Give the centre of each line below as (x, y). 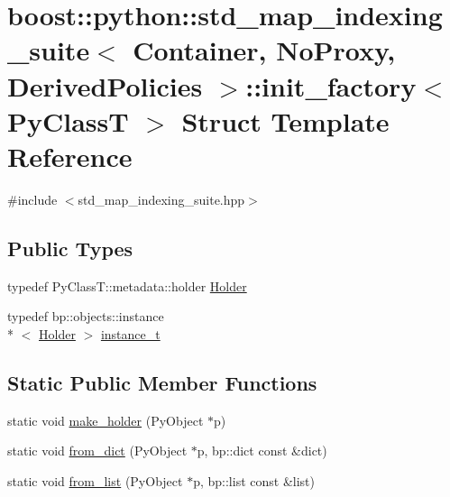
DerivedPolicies (105, 85)
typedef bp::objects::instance (86, 316)
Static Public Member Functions (162, 382)
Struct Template (285, 120)
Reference (70, 156)
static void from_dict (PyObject (97, 451)
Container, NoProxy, (264, 50)
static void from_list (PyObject (95, 480)
